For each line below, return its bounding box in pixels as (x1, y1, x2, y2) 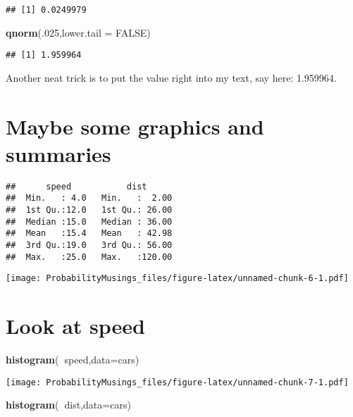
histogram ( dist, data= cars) (6, 397, 131, 412)
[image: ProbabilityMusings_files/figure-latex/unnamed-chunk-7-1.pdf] (6, 377, 349, 387)
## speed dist (6, 181, 147, 192)
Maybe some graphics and (6, 111, 264, 140)
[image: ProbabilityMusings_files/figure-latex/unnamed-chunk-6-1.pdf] (6, 273, 349, 284)
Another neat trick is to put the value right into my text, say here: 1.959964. (6, 70, 337, 85)
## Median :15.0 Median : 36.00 (6, 216, 173, 227)
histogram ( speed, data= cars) (6, 352, 140, 367)
